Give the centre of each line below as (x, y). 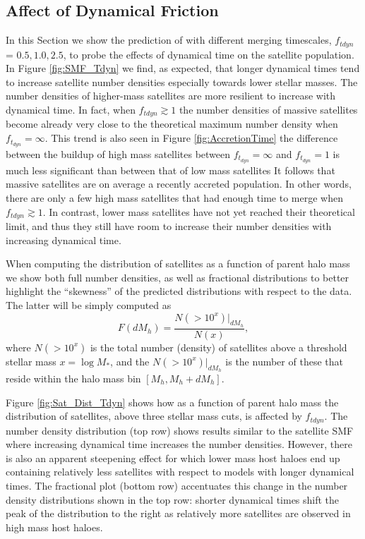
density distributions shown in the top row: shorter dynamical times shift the (173, 499)
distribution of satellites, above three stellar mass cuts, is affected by (154, 416)
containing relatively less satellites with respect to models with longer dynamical (180, 472)
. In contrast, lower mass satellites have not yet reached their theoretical (199, 211)
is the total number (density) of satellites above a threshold (219, 347)
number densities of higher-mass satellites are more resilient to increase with (171, 96)
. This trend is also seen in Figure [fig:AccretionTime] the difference (191, 138)
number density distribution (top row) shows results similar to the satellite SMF (180, 430)
